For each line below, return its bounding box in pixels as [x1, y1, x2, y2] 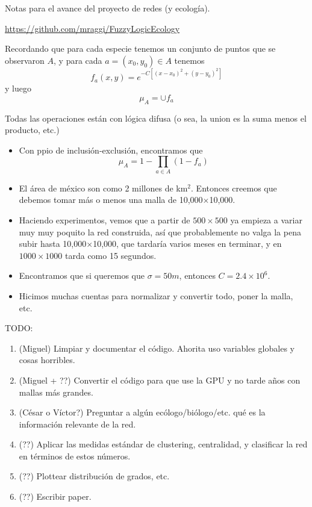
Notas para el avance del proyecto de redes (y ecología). [5, 2, 210, 14]
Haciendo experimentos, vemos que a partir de [19, 213, 190, 226]
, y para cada [54, 54, 102, 66]
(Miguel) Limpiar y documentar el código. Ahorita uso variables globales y [19, 341, 295, 354]
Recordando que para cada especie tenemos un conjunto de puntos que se [5, 42, 276, 55]
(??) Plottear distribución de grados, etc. [19, 470, 170, 482]
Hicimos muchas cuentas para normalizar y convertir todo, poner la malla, [19, 289, 293, 302]
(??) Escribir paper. [19, 490, 92, 503]
